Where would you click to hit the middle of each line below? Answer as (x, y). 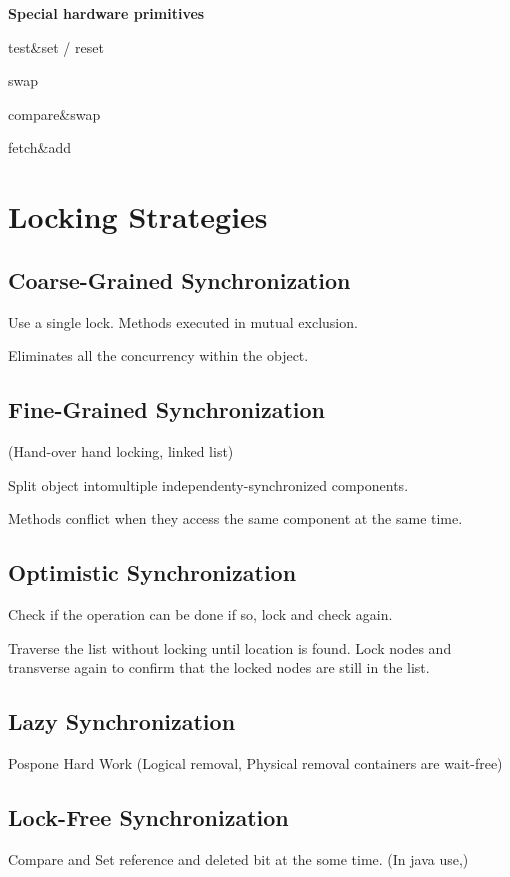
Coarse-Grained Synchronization (179, 279)
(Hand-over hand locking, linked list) (121, 450)
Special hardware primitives (106, 13)
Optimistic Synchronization (152, 572)
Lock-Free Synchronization (148, 816)
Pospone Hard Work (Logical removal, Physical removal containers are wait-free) (255, 762)
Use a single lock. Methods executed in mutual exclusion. (183, 321)
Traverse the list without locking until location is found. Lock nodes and (230, 647)
